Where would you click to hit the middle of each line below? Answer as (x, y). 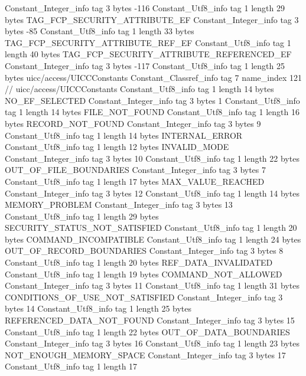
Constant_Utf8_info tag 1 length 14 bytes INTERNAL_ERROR (124, 135)
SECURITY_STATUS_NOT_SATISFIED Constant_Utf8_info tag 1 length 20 (151, 228)
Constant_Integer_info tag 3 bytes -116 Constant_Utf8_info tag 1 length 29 (145, 8)
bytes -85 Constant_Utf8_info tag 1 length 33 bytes (100, 31)
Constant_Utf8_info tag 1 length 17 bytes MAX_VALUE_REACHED (135, 181)
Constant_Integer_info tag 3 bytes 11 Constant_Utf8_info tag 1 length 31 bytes (152, 285)
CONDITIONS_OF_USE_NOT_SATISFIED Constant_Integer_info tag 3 (144, 297)
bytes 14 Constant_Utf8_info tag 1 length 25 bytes (98, 308)
